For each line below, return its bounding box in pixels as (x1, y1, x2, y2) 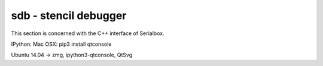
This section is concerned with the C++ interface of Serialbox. (11, 30, 164, 37)
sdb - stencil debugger (11, 9, 127, 22)
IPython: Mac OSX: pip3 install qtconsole (11, 40, 112, 48)
